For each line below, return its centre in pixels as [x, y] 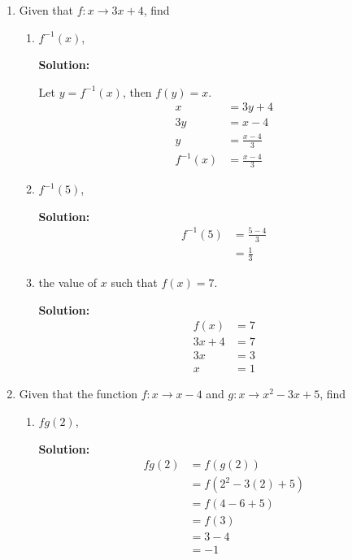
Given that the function [78, 394]
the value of [68, 282]
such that [134, 282]
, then [137, 91]
